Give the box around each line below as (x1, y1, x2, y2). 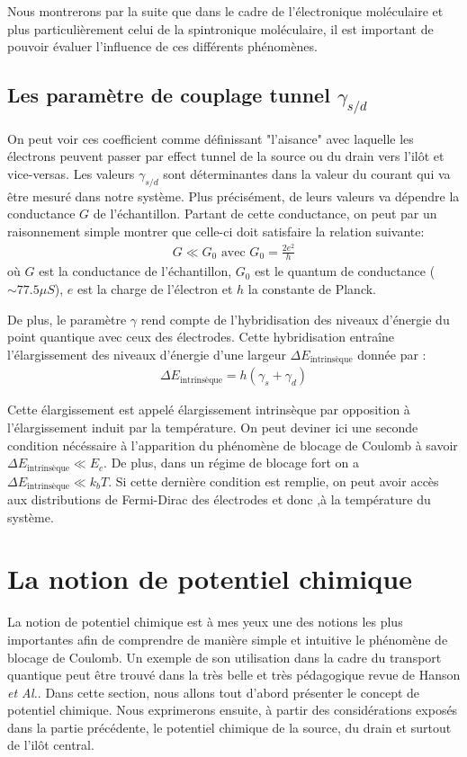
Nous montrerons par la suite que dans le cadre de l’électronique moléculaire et (7, 2, 444, 20)
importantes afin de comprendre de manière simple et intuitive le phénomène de (7, 629, 448, 648)
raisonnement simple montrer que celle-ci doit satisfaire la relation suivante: (7, 221, 425, 240)
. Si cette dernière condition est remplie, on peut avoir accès (108, 471, 439, 490)
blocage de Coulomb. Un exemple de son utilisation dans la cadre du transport (7, 647, 442, 666)
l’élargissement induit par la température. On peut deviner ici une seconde (7, 417, 418, 436)
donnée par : (357, 344, 427, 363)
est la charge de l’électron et (76, 280, 233, 298)
